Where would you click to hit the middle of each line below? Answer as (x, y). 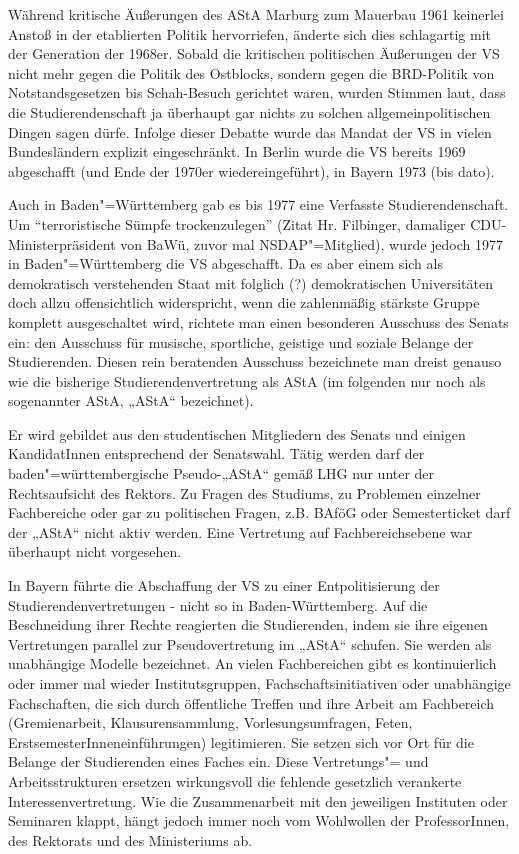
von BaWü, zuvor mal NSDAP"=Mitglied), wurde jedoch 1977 (312, 243)
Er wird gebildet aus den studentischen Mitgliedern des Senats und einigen (237, 433)
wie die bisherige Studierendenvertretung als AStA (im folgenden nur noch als (247, 380)
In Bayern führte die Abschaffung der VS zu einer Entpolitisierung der (224, 585)
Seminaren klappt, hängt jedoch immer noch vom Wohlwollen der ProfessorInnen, (259, 820)
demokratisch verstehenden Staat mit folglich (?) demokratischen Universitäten (251, 282)
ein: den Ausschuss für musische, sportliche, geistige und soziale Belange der (241, 341)
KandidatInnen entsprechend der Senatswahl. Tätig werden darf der (216, 453)
